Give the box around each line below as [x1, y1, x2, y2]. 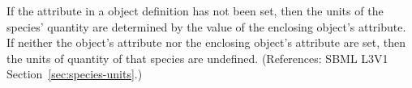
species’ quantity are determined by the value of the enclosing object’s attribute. [6, 18, 406, 35]
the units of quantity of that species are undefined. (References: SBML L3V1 [6, 49, 388, 66]
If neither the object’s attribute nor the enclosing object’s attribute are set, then [6, 34, 406, 51]
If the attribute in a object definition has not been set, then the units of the [6, 2, 384, 19]
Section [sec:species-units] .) [6, 65, 143, 82]
